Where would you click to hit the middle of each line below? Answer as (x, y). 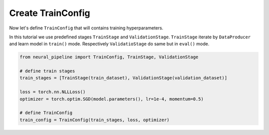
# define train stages (47, 71)
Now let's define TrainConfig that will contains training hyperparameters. (86, 28)
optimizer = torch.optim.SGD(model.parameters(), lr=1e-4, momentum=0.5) (112, 99)
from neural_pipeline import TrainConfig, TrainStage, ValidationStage (109, 57)
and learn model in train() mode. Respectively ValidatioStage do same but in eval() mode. (109, 44)
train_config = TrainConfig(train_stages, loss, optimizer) (95, 120)
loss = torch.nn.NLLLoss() (53, 92)
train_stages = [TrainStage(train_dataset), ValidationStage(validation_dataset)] (124, 78)
